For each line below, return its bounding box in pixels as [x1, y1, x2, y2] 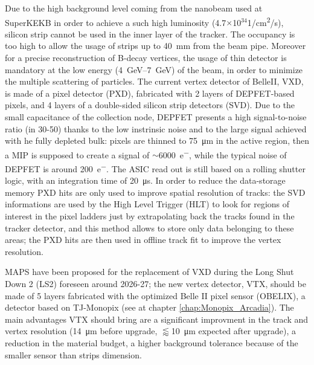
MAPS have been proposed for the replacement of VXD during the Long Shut [5, 265, 294, 278]
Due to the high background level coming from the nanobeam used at [5, 2, 263, 14]
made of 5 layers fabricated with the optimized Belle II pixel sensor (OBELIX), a [5, 289, 306, 302]
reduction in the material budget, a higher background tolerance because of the [5, 337, 298, 349]
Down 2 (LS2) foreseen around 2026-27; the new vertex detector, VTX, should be [5, 277, 306, 290]
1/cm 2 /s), [247, 14, 284, 28]
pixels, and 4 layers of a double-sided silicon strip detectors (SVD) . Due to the [5, 99, 295, 111]
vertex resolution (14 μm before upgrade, [5, 325, 158, 337]
